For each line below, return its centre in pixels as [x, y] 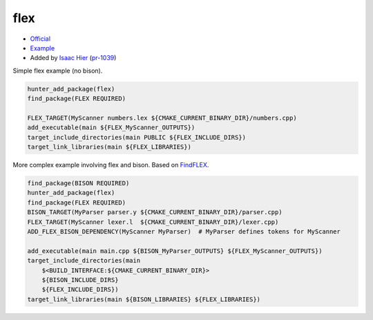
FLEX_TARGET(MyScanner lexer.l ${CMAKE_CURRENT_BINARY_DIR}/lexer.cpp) [153, 222]
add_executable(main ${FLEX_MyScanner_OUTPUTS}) [111, 128]
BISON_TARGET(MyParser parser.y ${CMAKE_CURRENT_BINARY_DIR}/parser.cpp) [155, 212]
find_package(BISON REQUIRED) [78, 183]
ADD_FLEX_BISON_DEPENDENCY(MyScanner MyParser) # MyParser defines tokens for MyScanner [184, 231]
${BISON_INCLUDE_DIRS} [80, 280]
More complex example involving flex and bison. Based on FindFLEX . [111, 165]
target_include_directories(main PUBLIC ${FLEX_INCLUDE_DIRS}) [137, 137]
